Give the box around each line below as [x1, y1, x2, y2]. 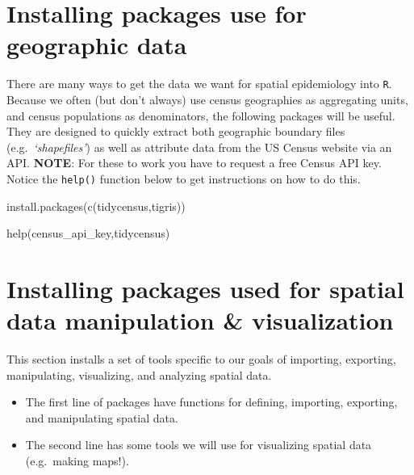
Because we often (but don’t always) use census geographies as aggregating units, [6, 90, 408, 107]
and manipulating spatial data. [25, 409, 178, 426]
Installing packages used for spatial [6, 271, 404, 305]
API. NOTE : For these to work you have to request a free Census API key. [6, 154, 382, 171]
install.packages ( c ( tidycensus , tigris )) [6, 197, 186, 214]
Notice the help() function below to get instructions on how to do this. [6, 170, 361, 187]
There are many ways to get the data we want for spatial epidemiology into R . [6, 75, 392, 92]
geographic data [6, 28, 187, 61]
